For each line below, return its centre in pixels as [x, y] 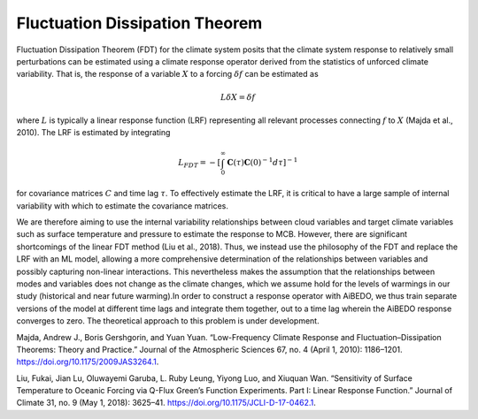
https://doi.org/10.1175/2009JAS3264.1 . [88, 362]
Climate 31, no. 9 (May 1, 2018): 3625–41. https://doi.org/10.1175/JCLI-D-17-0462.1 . [166, 403]
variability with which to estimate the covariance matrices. [123, 206]
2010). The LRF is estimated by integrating [93, 133]
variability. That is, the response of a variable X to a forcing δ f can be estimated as [167, 74]
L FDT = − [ [200, 164]
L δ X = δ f [238, 97]
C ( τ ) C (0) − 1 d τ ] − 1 [262, 162]
